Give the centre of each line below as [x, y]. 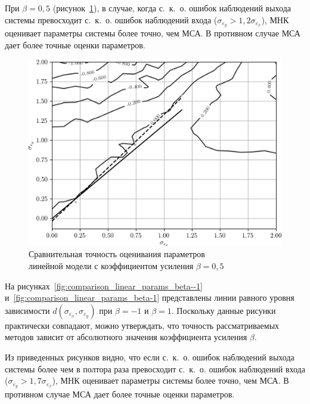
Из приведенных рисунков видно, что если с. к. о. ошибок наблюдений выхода [150, 357]
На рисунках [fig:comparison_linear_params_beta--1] [104, 286]
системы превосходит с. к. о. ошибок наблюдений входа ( [111, 19]
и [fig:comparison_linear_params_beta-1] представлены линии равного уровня [150, 297]
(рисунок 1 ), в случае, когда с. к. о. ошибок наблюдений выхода [172, 8]
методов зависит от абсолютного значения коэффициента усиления [126, 337]
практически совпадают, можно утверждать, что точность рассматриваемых [142, 325]
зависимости [27, 310]
